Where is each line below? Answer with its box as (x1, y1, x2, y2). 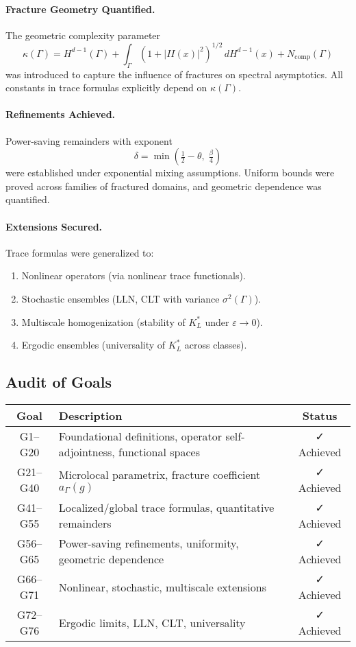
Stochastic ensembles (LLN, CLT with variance (21, 292, 220, 306)
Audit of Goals (5, 371, 112, 392)
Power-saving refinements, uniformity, (58, 535, 239, 552)
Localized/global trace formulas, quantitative (58, 499, 275, 516)
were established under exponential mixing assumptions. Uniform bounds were (5, 165, 335, 180)
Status (302, 408, 338, 424)
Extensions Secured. (5, 219, 103, 233)
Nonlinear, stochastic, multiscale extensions (58, 578, 266, 595)
